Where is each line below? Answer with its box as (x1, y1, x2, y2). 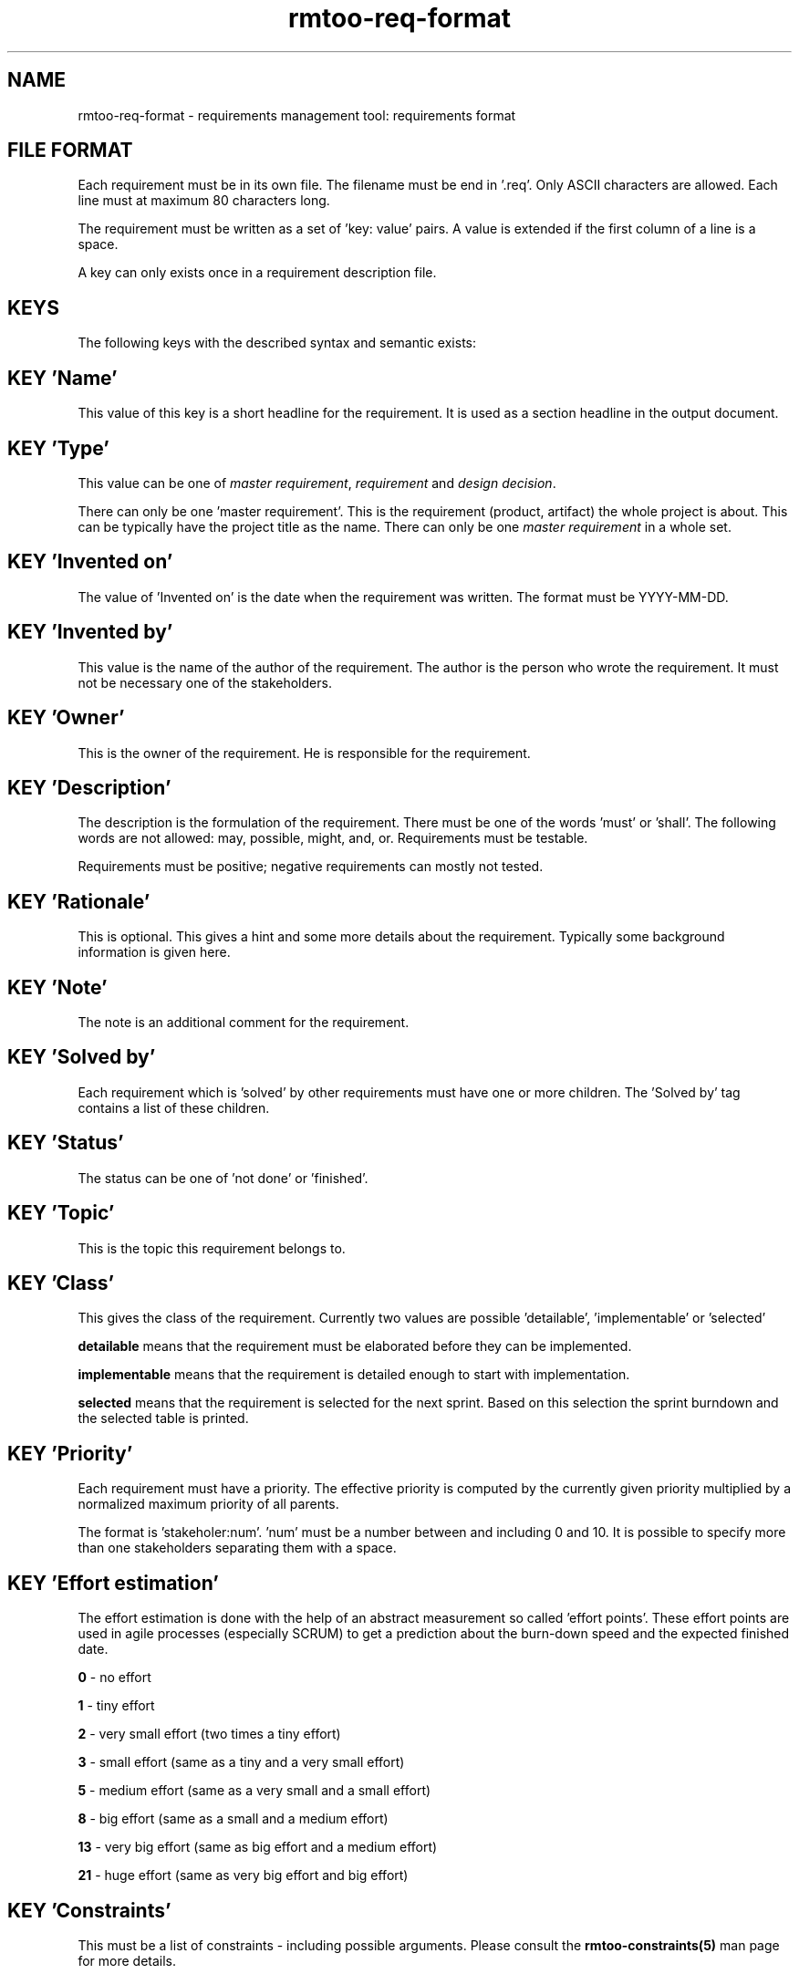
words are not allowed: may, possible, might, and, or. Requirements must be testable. (78, 830, 588, 847)
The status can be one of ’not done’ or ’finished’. (78, 1169, 368, 1186)
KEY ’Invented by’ (7, 620, 173, 644)
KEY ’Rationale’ (7, 889, 150, 913)
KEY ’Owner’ (7, 706, 125, 730)
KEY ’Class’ (7, 1271, 114, 1294)
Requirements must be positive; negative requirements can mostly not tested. (78, 858, 544, 875)
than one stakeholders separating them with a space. (78, 1540, 397, 1556)
